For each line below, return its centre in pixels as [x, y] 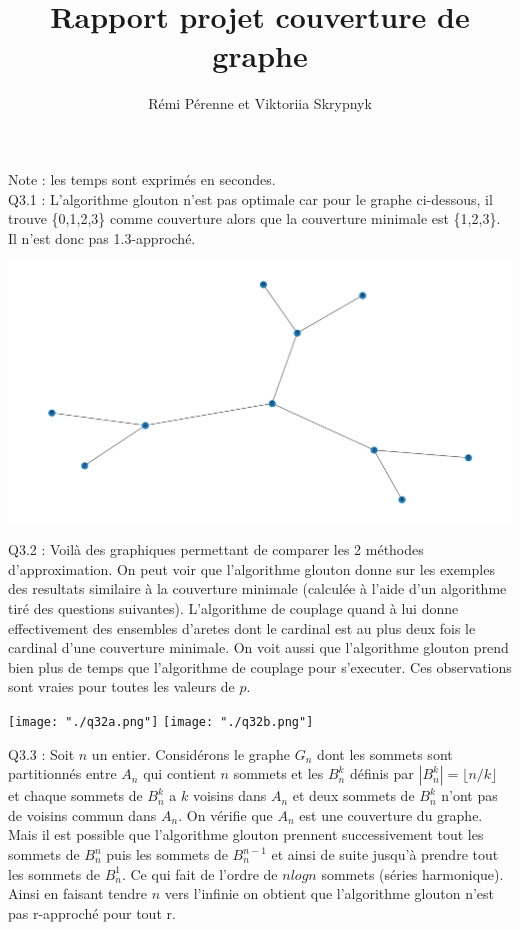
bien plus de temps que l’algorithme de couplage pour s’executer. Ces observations [260, 666]
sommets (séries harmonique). [412, 873]
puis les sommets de [167, 854]
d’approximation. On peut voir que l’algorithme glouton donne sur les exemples [251, 568]
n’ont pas [469, 795]
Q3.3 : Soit [41, 753]
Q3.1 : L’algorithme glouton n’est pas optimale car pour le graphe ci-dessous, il [250, 198]
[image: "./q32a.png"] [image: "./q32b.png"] [161, 722]
